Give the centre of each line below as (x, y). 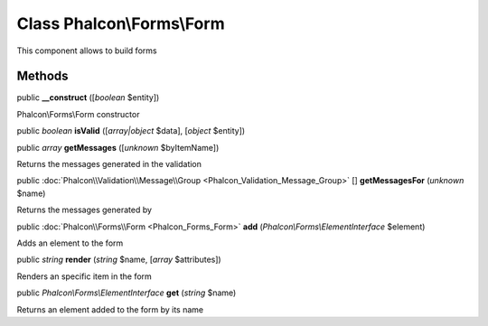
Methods (42, 76)
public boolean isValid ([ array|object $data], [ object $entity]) (131, 131)
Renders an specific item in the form (84, 276)
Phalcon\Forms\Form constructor (78, 114)
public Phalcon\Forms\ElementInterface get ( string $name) (127, 293)
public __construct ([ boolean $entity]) (88, 98)
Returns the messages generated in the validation (109, 164)
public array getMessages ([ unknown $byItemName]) (118, 147)
